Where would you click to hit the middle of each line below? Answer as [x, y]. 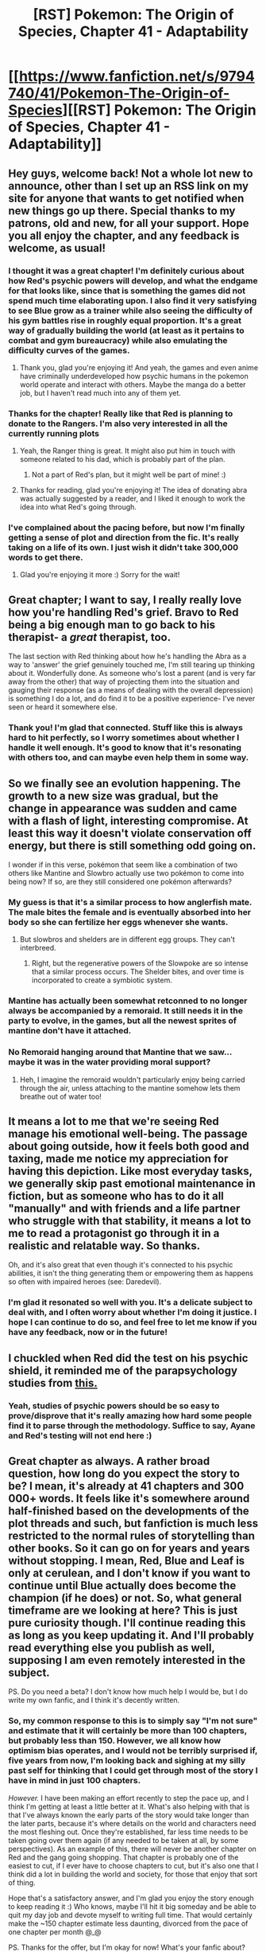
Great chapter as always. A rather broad [109, 1461]
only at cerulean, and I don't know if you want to [129, 1573]
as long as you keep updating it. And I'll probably [131, 1635]
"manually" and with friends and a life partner [124, 1208]
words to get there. [46, 557]
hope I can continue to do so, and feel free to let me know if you [133, 1322]
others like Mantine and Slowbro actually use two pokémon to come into [126, 873]
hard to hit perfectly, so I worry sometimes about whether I [124, 738]
